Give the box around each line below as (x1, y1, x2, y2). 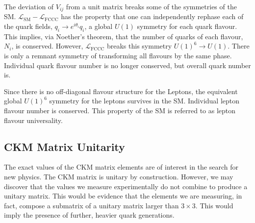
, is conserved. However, (11, 41, 83, 51)
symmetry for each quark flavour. (137, 21, 237, 31)
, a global (84, 21, 113, 31)
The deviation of (4, 1, 54, 11)
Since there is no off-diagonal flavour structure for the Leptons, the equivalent (4, 86, 238, 96)
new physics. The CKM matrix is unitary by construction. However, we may (4, 171, 233, 181)
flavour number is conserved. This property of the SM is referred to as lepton (4, 105, 236, 115)
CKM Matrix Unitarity (4, 139, 125, 154)
